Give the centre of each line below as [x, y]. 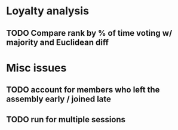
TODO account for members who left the [83, 90]
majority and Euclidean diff [58, 42]
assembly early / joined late [59, 99]
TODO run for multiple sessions [66, 120]
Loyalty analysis [48, 11]
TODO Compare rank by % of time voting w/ [89, 33]
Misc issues [36, 68]
